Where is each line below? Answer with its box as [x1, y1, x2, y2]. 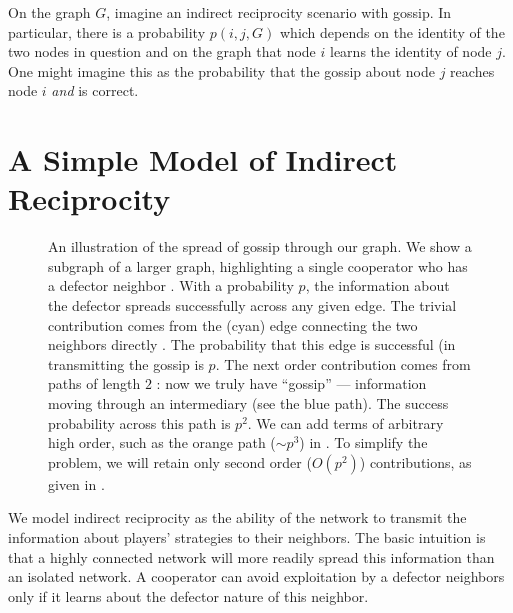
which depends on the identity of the [280, 21, 505, 42]
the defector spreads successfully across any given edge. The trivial [48, 295, 457, 316]
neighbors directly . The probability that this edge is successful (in [48, 334, 456, 355]
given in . [48, 473, 105, 494]
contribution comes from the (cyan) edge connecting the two [48, 314, 418, 335]
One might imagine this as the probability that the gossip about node [8, 60, 435, 81]
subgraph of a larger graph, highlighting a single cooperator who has [48, 255, 468, 276]
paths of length [48, 373, 141, 394]
